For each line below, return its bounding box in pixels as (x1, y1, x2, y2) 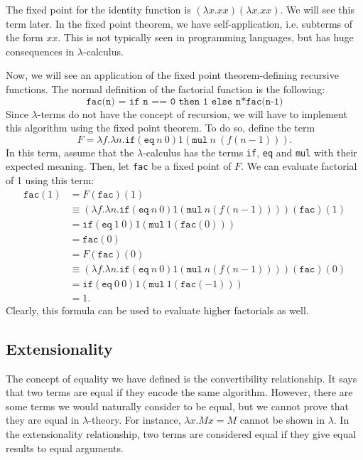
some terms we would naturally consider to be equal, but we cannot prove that (6, 398, 349, 413)
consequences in (6, 43, 75, 58)
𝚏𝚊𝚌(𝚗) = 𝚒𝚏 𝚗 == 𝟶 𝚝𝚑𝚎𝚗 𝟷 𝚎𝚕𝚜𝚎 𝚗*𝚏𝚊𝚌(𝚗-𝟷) (86, 96, 283, 107)
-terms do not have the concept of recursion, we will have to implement (37, 106, 347, 121)
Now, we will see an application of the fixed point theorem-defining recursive (6, 68, 339, 82)
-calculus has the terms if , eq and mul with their (143, 144, 357, 159)
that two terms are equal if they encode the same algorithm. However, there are (6, 385, 353, 400)
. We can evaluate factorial (241, 159, 357, 173)
